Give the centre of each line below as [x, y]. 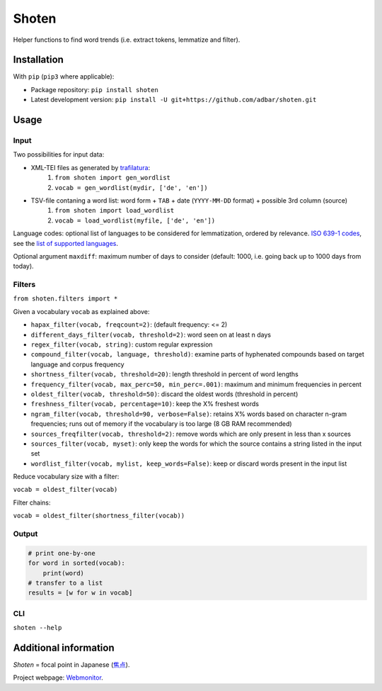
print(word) [64, 573]
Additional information [64, 647]
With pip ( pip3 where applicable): [64, 77]
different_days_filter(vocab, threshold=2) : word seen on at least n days [151, 335]
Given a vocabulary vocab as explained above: [81, 311]
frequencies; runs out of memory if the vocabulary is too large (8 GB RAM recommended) [162, 424]
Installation [38, 60]
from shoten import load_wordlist [115, 210]
